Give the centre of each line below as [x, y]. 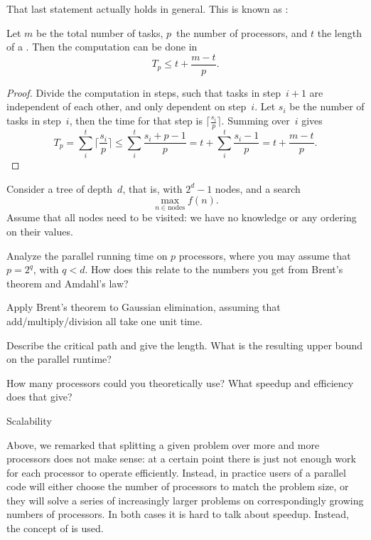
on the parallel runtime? [59, 359]
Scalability [29, 420]
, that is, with [152, 188]
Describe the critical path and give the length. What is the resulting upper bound [185, 345]
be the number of [327, 106]
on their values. [40, 231]
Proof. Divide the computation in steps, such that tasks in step [144, 92]
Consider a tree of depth [60, 188]
